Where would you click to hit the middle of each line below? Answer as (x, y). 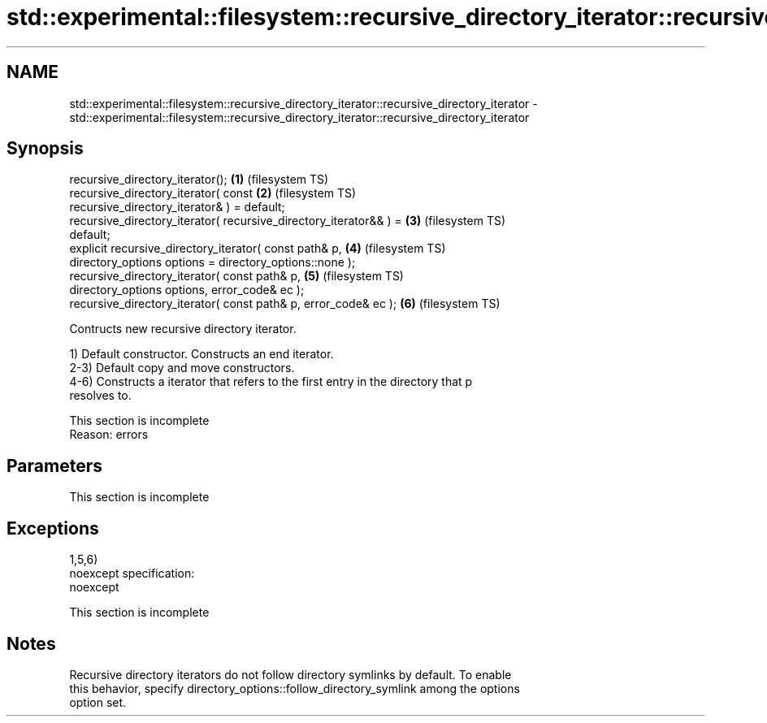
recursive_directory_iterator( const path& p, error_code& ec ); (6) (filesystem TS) (285, 304)
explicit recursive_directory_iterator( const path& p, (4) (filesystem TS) (258, 249)
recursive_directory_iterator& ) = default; (177, 207)
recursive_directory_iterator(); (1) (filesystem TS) (199, 180)
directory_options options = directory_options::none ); (212, 262)
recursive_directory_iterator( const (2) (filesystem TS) (213, 193)
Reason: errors (109, 435)
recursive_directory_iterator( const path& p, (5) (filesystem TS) (236, 276)
